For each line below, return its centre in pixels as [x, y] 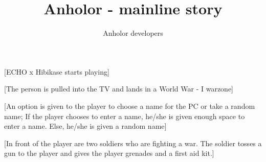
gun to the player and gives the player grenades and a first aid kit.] [109, 153]
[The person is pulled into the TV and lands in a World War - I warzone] [119, 89]
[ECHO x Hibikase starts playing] [57, 71]
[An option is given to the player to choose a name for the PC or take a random [130, 106]
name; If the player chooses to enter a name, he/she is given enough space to [125, 116]
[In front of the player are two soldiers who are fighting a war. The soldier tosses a [133, 143]
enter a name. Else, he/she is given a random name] [85, 126]
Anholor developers [133, 33]
